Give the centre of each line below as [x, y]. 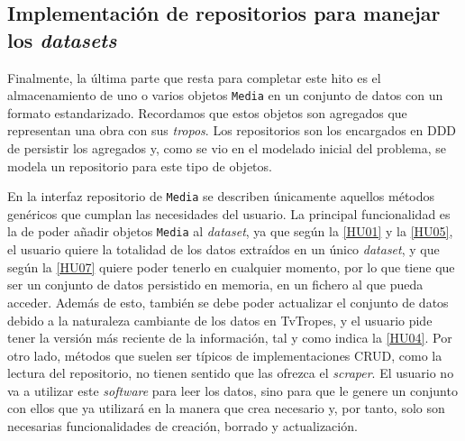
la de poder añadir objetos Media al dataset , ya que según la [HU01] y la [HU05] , [230, 231]
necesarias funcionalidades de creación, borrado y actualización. [182, 426]
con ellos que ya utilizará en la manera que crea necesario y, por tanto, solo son [226, 408]
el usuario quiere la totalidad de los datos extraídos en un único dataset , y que [223, 249]
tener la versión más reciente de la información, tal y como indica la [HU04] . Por [230, 338]
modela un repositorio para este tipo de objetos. [140, 165]
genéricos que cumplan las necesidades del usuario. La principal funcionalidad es [229, 213]
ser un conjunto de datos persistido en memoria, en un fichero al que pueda [215, 285]
